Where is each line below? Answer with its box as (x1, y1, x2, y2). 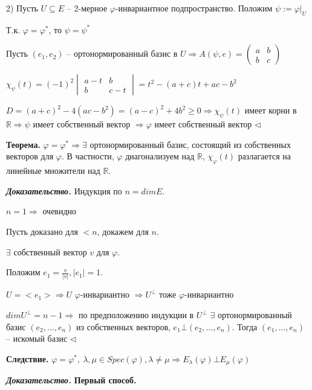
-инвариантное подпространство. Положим (115, 2, 273, 14)
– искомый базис (6, 332, 68, 345)
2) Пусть (6, 2, 38, 14)
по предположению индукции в (78, 308, 194, 321)
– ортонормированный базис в (67, 47, 178, 60)
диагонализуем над (125, 150, 195, 162)
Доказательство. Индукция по (6, 184, 122, 197)
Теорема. (6, 138, 41, 150)
